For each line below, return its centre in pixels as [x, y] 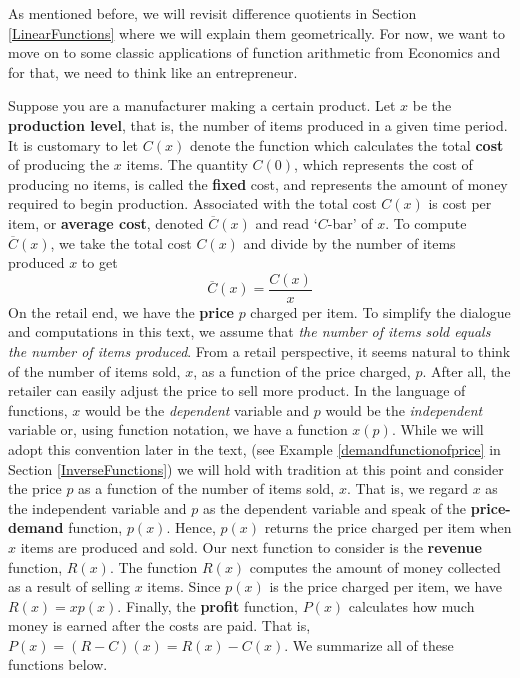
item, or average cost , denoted [106, 222]
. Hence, [191, 527]
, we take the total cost [121, 242]
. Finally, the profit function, [207, 605]
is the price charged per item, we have [386, 586]
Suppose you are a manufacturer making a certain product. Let [202, 105]
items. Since [184, 586]
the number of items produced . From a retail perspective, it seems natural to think [259, 350]
